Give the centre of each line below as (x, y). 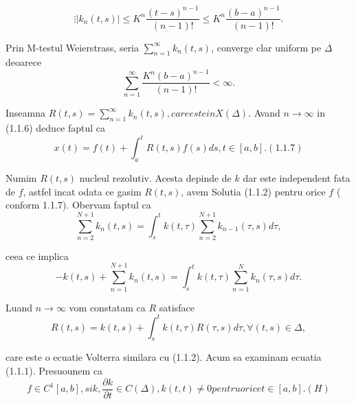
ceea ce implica (37, 256)
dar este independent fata (297, 177)
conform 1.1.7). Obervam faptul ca (78, 205)
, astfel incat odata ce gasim (82, 191)
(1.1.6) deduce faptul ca (56, 128)
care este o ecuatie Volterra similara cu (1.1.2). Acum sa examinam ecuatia (164, 357)
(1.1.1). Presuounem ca (54, 371)
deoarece (24, 62)
